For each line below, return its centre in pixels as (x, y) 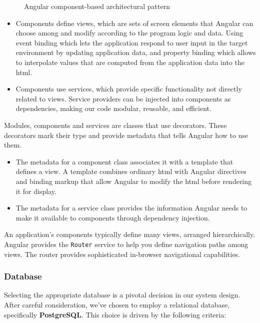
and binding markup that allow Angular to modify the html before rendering (134, 181)
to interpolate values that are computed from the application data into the (130, 62)
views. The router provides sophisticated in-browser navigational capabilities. (122, 254)
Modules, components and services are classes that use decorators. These (115, 125)
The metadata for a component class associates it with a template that (124, 161)
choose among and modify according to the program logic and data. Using (129, 33)
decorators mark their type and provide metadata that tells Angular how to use (126, 135)
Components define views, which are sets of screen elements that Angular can (134, 23)
